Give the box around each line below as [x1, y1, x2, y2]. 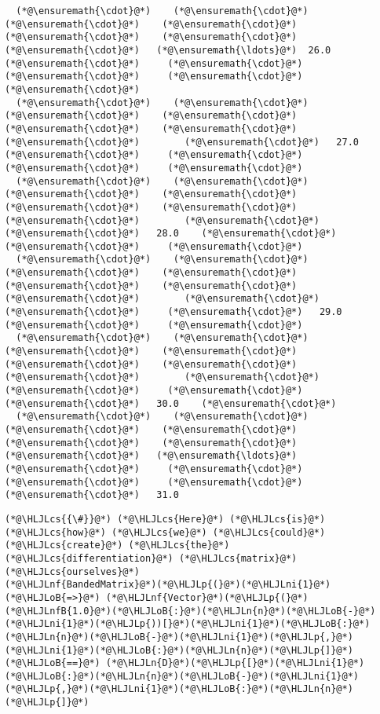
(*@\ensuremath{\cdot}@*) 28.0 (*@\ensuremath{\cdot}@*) [5, 228, 337, 240]
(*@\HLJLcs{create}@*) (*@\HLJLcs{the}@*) [5, 540, 230, 551]
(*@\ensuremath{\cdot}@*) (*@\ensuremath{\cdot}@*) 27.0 [5, 136, 360, 148]
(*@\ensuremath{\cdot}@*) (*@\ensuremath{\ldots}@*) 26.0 [5, 44, 331, 56]
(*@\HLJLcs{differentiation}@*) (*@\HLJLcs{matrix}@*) [5, 552, 298, 564]
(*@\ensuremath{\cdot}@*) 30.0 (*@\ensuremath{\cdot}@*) [5, 397, 337, 409]
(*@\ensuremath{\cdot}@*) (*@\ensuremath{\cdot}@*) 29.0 [5, 306, 342, 318]
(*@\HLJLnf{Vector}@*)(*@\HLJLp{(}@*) [105, 591, 309, 603]
